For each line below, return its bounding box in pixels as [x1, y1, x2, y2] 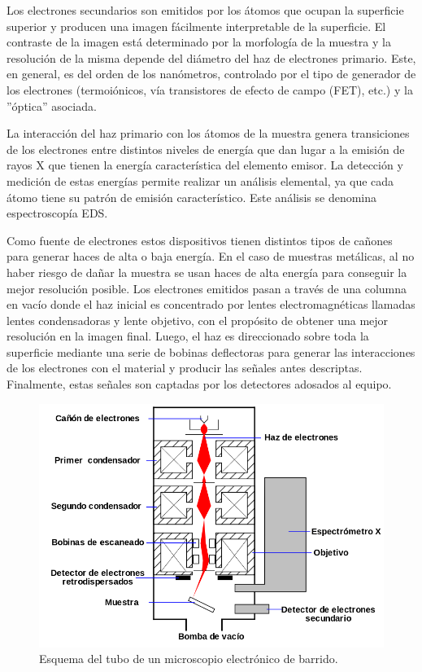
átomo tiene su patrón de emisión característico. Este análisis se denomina [7, 188, 377, 205]
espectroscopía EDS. [7, 204, 108, 222]
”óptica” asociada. [7, 97, 97, 114]
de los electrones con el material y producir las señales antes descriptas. [7, 359, 363, 376]
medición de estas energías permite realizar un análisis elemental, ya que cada [7, 172, 394, 189]
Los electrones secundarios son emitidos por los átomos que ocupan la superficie [7, 2, 404, 18]
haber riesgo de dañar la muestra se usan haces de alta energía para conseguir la [7, 263, 407, 280]
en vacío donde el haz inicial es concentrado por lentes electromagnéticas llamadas [7, 296, 415, 313]
